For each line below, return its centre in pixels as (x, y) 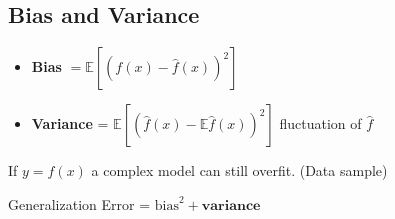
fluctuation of (320, 123)
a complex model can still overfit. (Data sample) (239, 170)
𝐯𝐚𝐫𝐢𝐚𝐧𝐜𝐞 (231, 205)
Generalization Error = (79, 203)
